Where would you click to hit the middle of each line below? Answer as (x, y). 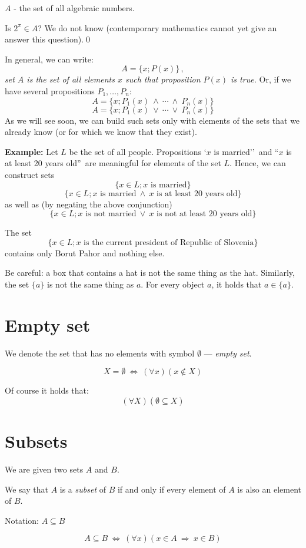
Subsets (36, 441)
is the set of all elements (71, 79)
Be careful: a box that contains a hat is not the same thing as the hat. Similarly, (150, 273)
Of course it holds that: (47, 390)
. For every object (173, 284)
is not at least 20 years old (204, 214)
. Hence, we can (258, 163)
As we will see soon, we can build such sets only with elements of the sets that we (152, 120)
